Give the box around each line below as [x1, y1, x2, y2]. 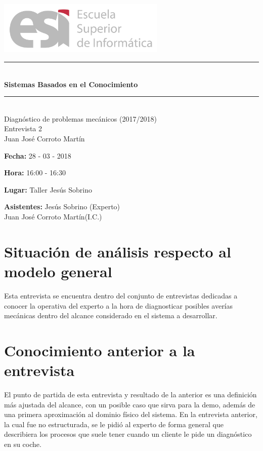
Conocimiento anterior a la [4, 340, 195, 360]
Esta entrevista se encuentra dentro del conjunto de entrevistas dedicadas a [4, 290, 238, 300]
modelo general [4, 260, 112, 281]
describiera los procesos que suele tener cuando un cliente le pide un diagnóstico [4, 429, 252, 439]
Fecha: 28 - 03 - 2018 [4, 150, 71, 161]
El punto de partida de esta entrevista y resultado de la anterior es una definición [4, 389, 257, 399]
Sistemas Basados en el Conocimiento [4, 79, 138, 89]
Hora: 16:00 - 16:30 [4, 167, 66, 178]
